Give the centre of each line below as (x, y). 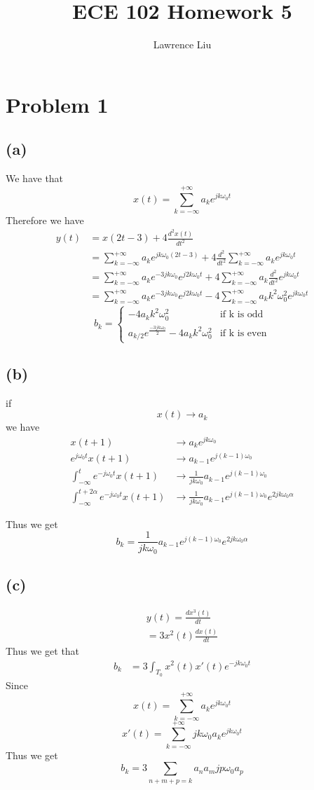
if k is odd (241, 315)
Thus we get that (43, 650)
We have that (35, 178)
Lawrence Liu (182, 44)
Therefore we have (45, 220)
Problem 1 (57, 104)
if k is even (243, 333)
